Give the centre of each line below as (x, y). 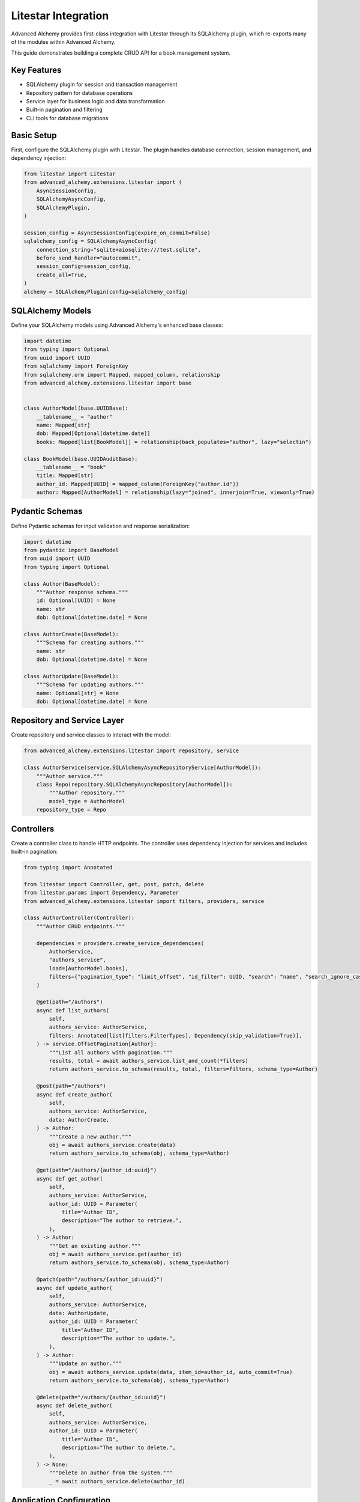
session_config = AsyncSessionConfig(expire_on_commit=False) (117, 233)
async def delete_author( (74, 1406)
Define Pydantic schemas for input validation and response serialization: (100, 526)
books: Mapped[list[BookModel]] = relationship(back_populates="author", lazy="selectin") (174, 442)
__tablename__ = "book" (71, 467)
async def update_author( (74, 1288)
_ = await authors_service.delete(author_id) (117, 1481)
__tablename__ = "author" (74, 417)
